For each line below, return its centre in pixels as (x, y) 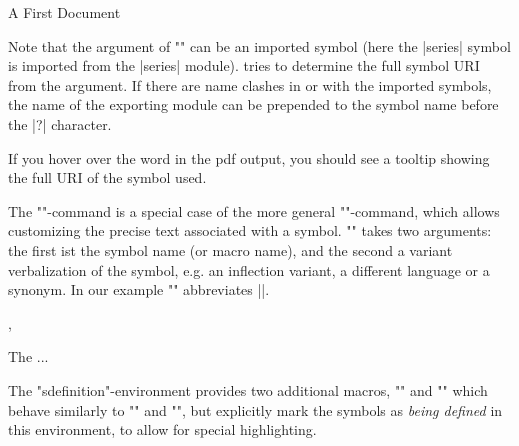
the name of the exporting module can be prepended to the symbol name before (253, 104)
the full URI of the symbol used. (107, 177)
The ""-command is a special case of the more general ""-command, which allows (254, 210)
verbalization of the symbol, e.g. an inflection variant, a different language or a (249, 269)
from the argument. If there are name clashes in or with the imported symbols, (250, 84)
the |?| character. (60, 123)
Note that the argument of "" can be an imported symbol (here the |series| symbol (259, 45)
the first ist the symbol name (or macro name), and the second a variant (230, 249)
